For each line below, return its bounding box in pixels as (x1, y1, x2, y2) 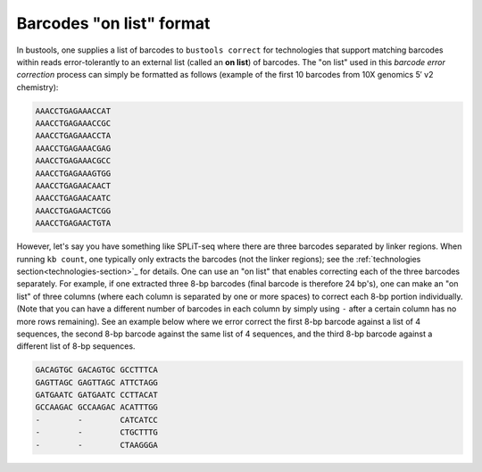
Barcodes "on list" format (16, 13, 211, 33)
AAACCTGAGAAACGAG (35, 143, 112, 153)
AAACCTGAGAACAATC (35, 193, 112, 203)
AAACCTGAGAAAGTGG (35, 168, 112, 178)
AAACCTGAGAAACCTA (35, 130, 112, 141)
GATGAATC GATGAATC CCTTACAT (35, 390, 158, 401)
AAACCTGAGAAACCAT (35, 105, 112, 116)
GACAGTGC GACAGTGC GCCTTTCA (35, 365, 158, 375)
